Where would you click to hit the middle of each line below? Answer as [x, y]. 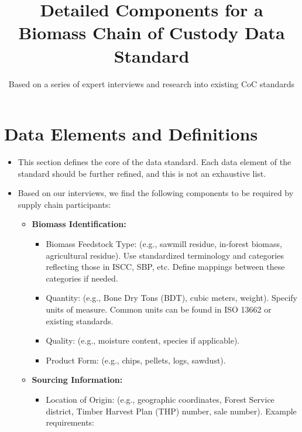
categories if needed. [82, 278]
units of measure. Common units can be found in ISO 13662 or [159, 309]
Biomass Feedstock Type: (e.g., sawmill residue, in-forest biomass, [164, 244]
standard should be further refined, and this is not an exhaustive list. [142, 173]
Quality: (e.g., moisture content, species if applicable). [143, 340]
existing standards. [80, 320]
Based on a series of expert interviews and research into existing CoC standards [152, 83]
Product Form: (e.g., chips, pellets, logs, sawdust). [136, 360]
